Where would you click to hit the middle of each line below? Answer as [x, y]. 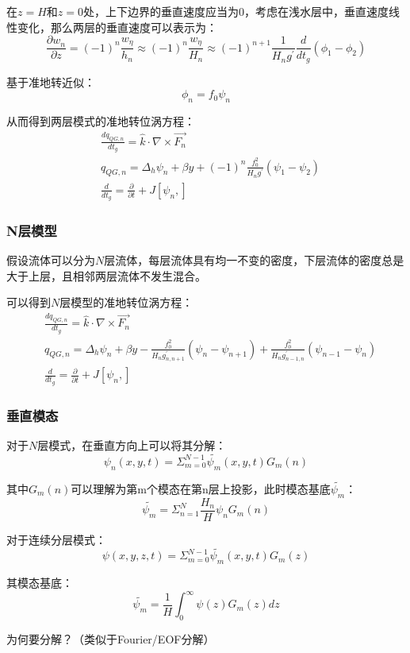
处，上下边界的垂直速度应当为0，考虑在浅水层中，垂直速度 [236, 11]
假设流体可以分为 [51, 260]
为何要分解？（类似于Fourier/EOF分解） [111, 639]
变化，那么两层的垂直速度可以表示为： [117, 27]
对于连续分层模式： [56, 539]
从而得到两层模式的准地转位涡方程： [101, 121]
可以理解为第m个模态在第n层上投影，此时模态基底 [201, 488]
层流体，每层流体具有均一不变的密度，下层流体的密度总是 [254, 260]
